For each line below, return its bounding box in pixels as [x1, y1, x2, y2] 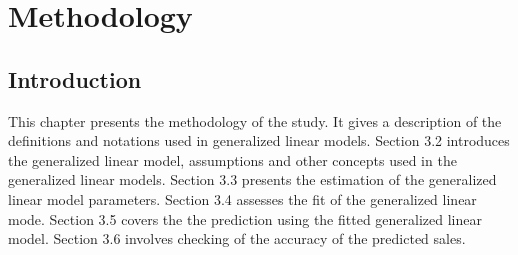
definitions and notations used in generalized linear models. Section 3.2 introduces [8, 130, 510, 151]
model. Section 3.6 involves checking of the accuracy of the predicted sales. [8, 228, 466, 249]
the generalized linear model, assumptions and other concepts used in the [8, 149, 457, 170]
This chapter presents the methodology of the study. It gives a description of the [8, 110, 502, 131]
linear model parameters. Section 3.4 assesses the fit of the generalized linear [8, 188, 477, 209]
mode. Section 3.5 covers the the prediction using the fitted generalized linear [8, 208, 482, 229]
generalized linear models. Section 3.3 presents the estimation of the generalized [8, 169, 497, 190]
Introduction [8, 63, 142, 94]
